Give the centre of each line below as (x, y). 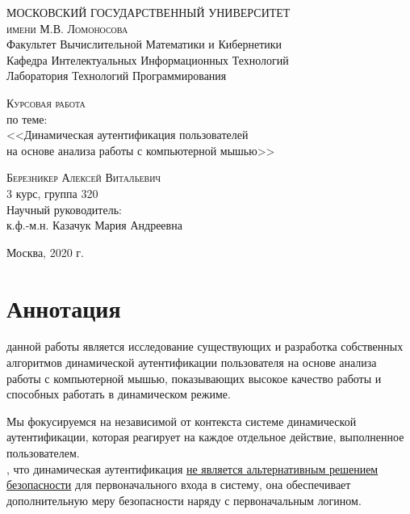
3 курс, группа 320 (52, 193)
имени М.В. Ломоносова (67, 28)
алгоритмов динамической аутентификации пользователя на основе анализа (192, 362)
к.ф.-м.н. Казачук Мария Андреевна (94, 225)
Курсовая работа (46, 102)
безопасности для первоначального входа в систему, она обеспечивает (179, 485)
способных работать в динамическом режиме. (119, 394)
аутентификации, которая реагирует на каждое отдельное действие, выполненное (205, 437)
